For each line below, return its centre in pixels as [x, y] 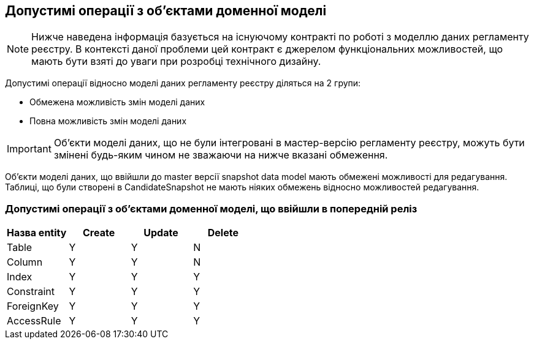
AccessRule [34, 321]
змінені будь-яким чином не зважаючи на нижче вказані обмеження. [221, 155]
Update [161, 233]
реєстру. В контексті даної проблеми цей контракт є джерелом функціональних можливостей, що [267, 49]
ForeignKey [33, 306]
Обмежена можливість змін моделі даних [117, 102]
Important [29, 149]
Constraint [31, 292]
